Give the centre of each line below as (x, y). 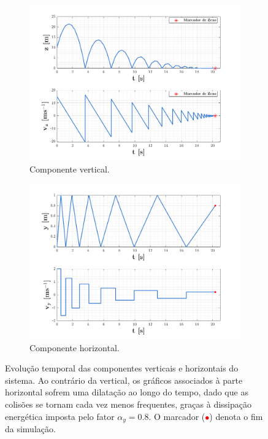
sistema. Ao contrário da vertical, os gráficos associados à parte (124, 380)
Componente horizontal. (75, 347)
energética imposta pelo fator (60, 416)
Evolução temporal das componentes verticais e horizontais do (122, 368)
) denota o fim (236, 416)
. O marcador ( (177, 416)
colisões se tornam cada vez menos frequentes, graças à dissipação (128, 404)
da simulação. (30, 429)
